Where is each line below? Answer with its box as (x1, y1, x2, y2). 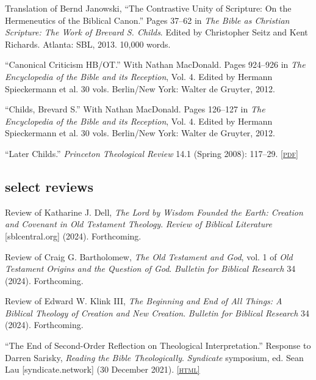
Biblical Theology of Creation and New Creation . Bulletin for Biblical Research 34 (5, 306, 310, 319)
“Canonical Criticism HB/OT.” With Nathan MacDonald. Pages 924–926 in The (5, 58, 306, 71)
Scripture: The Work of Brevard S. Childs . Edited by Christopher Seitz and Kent (5, 26, 308, 38)
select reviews (5, 177, 94, 195)
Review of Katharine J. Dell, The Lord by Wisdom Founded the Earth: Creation (5, 205, 303, 218)
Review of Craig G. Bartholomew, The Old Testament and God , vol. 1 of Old (5, 250, 293, 263)
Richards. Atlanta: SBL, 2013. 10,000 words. (5, 37, 171, 50)
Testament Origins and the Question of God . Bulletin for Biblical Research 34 (5, 262, 296, 275)
